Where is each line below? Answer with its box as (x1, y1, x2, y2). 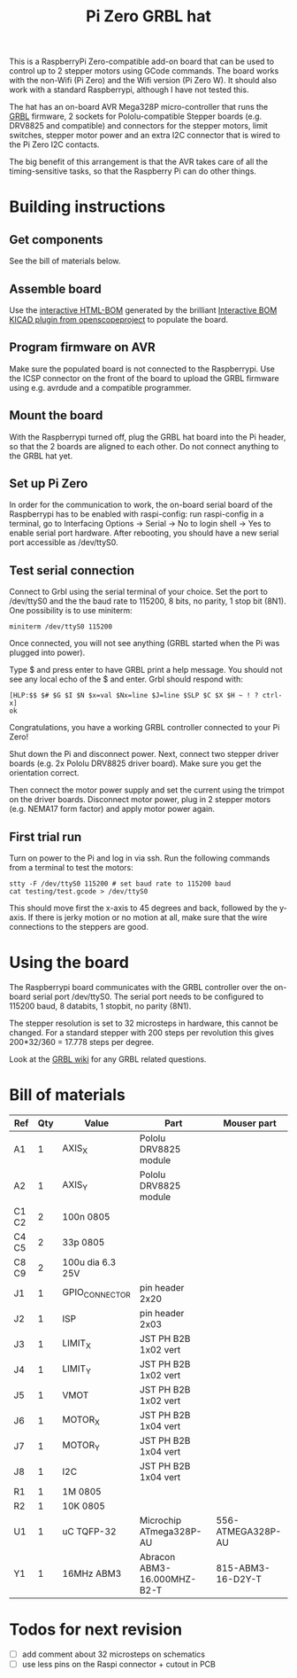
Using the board (9, 953, 130, 972)
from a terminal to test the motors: (9, 862, 134, 873)
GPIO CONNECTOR (62, 1286, 131, 1300)
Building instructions (9, 197, 166, 217)
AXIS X (62, 1142, 88, 1156)
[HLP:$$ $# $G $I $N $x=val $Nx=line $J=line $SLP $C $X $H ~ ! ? (9, 691, 259, 700)
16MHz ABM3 (62, 1567, 122, 1580)
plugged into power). (9, 647, 86, 658)
